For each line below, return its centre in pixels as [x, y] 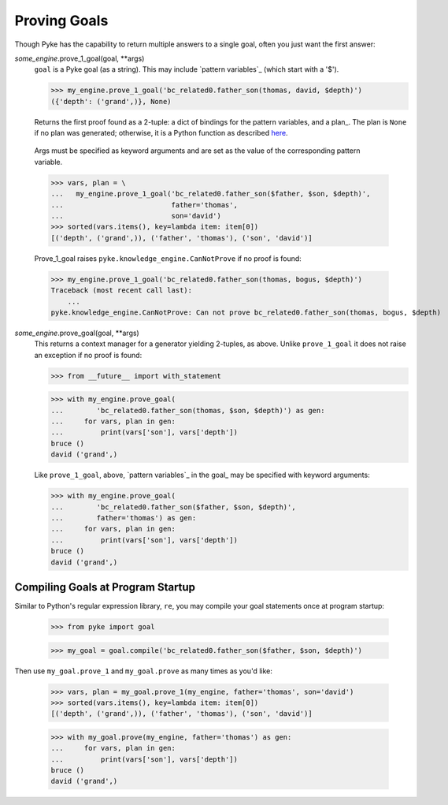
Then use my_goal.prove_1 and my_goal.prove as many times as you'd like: [144, 671]
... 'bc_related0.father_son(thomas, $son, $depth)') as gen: [188, 410]
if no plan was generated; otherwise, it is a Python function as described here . [161, 133]
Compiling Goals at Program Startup [105, 587]
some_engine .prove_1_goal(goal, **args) [80, 58]
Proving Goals [61, 20]
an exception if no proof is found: [88, 355]
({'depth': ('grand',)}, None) [111, 101]
